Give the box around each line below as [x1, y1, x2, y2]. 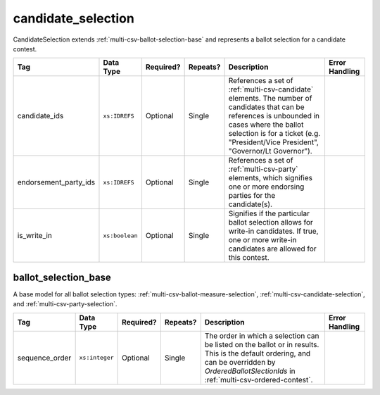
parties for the [228, 191, 276, 201]
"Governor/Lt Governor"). [228, 146, 312, 156]
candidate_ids [17, 111, 64, 121]
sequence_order [17, 353, 72, 363]
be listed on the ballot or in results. [204, 339, 319, 349]
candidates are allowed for [228, 244, 317, 253]
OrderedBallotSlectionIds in [204, 366, 296, 376]
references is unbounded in [228, 111, 320, 121]
